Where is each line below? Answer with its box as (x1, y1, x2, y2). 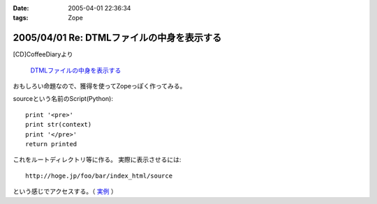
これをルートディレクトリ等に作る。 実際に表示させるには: (13, 155, 182, 164)
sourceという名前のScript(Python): (13, 95, 113, 103)
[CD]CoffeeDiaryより (13, 50, 73, 58)
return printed (25, 140, 77, 148)
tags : (13, 14, 29, 22)
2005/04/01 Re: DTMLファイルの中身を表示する (13, 32, 222, 44)
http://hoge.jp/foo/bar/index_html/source (25, 171, 173, 180)
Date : (13, 4, 29, 12)
